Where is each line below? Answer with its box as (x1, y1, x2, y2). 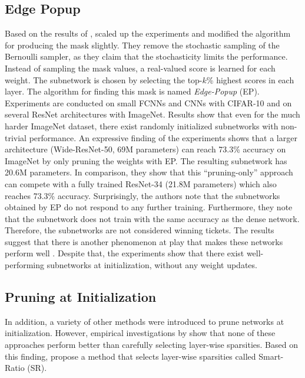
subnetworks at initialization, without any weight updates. (47, 259, 257, 271)
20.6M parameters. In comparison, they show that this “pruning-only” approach (5, 166, 293, 178)
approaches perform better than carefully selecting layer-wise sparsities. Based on (5, 338, 298, 351)
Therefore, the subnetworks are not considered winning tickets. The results (5, 224, 274, 236)
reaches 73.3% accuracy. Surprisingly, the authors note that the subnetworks (5, 189, 280, 201)
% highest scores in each (206, 73, 294, 86)
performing (5, 259, 44, 271)
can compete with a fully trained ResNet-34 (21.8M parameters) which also (5, 177, 277, 190)
